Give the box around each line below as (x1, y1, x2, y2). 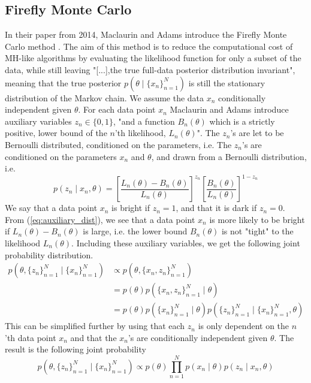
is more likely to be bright (209, 213, 305, 225)
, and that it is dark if (176, 201, 257, 214)
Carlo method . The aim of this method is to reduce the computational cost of (5, 40, 293, 52)
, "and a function (113, 114, 175, 127)
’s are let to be (230, 126, 284, 139)
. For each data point (78, 103, 156, 116)
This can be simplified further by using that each (5, 319, 185, 332)
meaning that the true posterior (5, 76, 122, 89)
